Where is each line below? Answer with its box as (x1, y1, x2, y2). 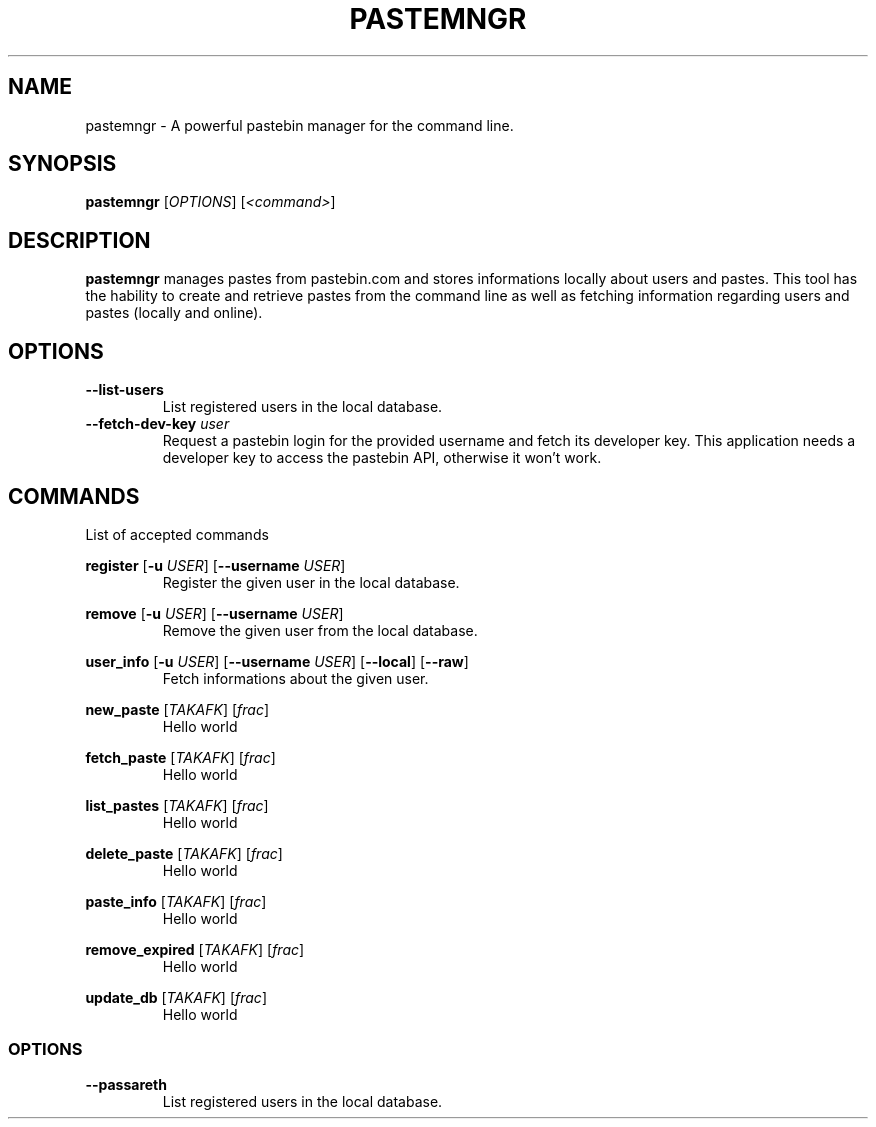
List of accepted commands (85, 525, 269, 543)
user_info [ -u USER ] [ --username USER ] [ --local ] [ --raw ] (85, 652, 469, 670)
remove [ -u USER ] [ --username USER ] (85, 604, 344, 622)
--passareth (85, 1075, 167, 1093)
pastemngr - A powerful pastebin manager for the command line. (85, 116, 514, 134)
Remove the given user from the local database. (162, 621, 478, 639)
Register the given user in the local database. (162, 573, 460, 591)
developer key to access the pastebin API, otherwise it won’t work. (162, 449, 602, 467)
